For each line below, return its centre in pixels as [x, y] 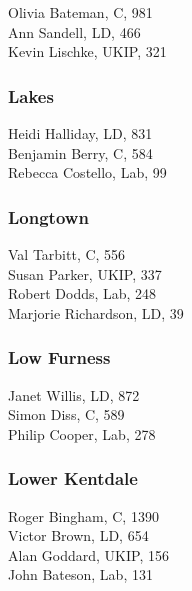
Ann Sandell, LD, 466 [74, 31]
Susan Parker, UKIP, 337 [85, 273]
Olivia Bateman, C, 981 [80, 12]
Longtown [48, 216]
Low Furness [59, 357]
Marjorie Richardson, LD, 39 [96, 312]
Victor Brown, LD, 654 [78, 535]
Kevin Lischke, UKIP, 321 [87, 51]
